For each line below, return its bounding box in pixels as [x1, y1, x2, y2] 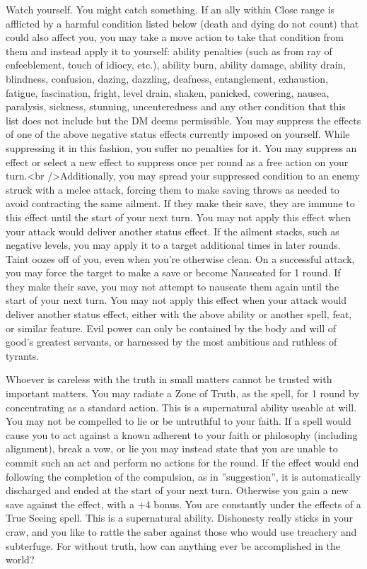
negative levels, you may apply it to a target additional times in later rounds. [6, 237, 341, 252]
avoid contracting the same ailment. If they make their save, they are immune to [6, 196, 355, 211]
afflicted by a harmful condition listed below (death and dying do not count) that [6, 16, 359, 30]
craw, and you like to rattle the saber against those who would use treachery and [6, 524, 357, 539]
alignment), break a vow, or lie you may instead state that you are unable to [6, 441, 338, 456]
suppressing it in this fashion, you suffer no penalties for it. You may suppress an [6, 140, 357, 155]
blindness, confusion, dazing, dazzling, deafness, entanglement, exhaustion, [6, 71, 328, 86]
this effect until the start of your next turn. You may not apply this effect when [6, 209, 351, 224]
